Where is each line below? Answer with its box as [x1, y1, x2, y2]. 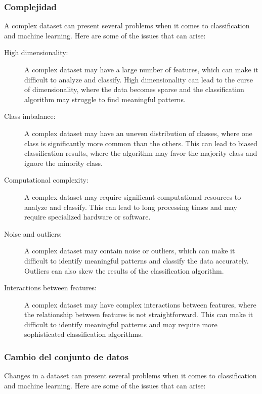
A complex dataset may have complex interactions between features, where [24, 299, 256, 310]
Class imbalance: [4, 111, 56, 121]
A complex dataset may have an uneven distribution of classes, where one [24, 127, 252, 138]
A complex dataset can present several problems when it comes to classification [4, 20, 250, 31]
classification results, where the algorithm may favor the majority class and [24, 148, 257, 158]
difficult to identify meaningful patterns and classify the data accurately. [24, 255, 249, 266]
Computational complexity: [4, 174, 89, 185]
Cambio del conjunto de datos [4, 350, 129, 363]
